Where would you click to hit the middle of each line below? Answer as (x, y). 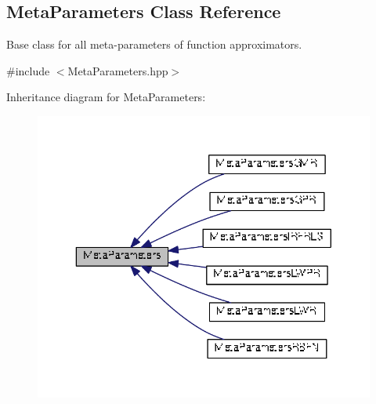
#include (28, 70)
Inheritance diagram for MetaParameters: (106, 97)
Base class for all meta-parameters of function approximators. (154, 44)
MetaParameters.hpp (118, 70)
